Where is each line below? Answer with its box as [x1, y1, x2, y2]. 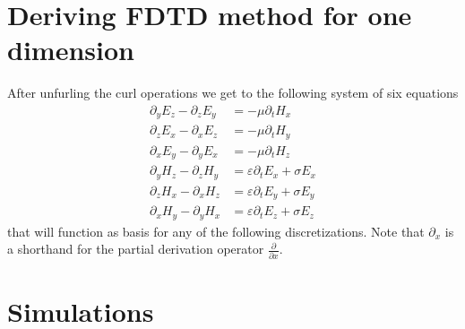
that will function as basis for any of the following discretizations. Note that [7, 221, 425, 240]
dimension [7, 31, 134, 68]
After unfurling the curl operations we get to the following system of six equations [7, 83, 459, 102]
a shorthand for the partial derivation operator [7, 239, 264, 258]
